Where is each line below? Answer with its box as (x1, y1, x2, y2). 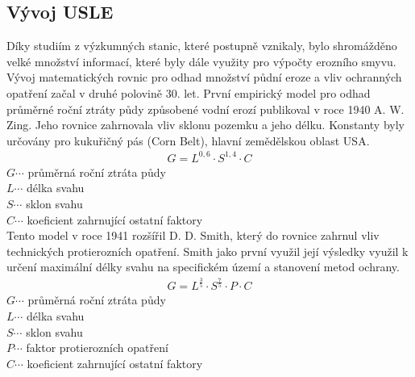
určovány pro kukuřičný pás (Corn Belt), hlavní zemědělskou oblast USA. (6, 132, 370, 149)
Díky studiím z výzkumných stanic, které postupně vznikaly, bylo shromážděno (6, 37, 397, 54)
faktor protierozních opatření (26, 339, 168, 356)
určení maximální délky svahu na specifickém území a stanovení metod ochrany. (6, 258, 400, 275)
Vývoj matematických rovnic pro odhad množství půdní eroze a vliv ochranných (6, 69, 402, 86)
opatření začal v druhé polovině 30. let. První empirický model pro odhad (6, 84, 371, 101)
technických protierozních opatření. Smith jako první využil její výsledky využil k (6, 242, 409, 259)
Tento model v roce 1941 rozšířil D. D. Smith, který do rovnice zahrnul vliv (6, 227, 380, 244)
